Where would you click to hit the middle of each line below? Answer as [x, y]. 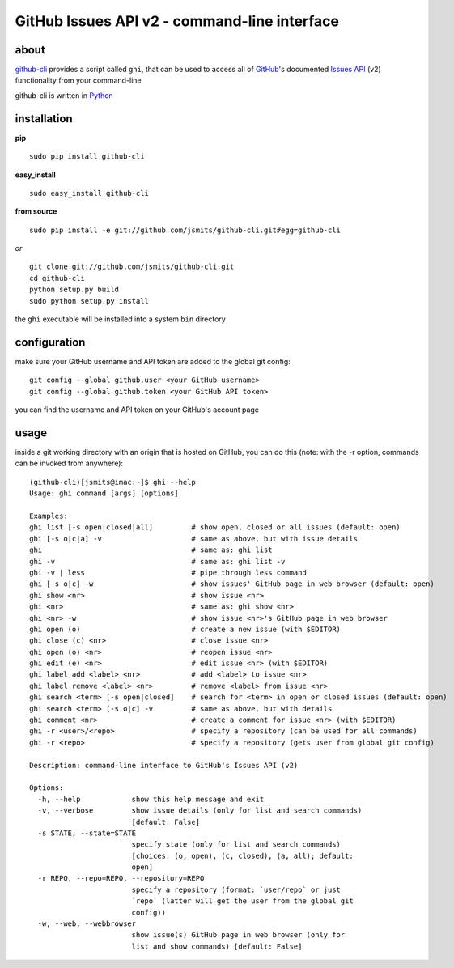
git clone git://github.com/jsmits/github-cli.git [132, 267]
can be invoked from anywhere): [69, 463]
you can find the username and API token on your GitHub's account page [137, 410]
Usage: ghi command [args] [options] [104, 493]
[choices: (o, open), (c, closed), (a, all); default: [242, 855]
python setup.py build [74, 290]
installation [44, 119]
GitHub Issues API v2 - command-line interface [177, 21]
